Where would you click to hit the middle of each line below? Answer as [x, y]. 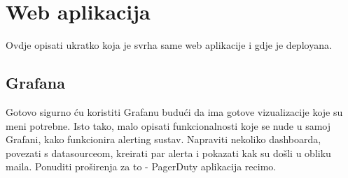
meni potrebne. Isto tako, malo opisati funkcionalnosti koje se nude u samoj [168, 125]
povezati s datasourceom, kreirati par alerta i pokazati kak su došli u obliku [168, 153]
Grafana [35, 83]
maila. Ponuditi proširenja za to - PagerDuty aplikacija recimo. [141, 166]
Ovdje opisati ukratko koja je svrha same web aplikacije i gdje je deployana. [169, 45]
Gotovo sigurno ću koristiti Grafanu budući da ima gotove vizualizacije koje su [174, 111]
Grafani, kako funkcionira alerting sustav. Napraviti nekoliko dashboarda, [163, 139]
